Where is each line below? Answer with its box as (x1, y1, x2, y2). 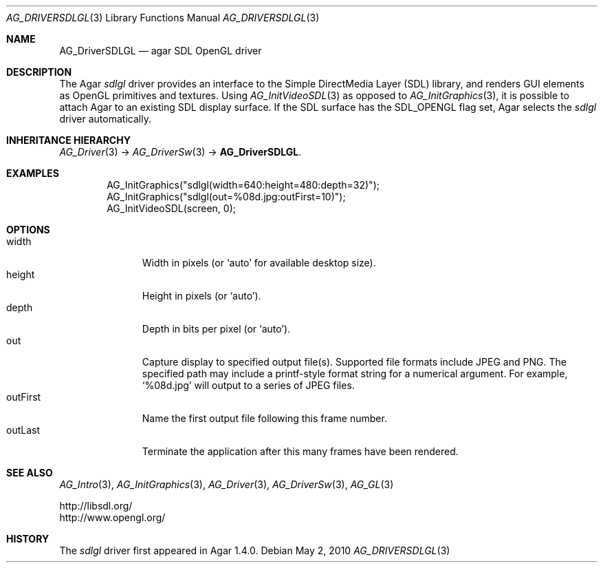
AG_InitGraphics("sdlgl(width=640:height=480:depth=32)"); (107, 179, 380, 191)
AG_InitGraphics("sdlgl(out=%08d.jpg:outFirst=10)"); (107, 191, 346, 202)
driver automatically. (59, 113, 151, 125)
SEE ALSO (6, 467, 53, 478)
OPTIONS (6, 224, 50, 235)
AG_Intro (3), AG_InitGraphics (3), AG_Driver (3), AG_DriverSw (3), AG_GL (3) (59, 478, 394, 490)
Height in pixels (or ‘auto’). (142, 290, 261, 302)
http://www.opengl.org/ (59, 512, 166, 523)
